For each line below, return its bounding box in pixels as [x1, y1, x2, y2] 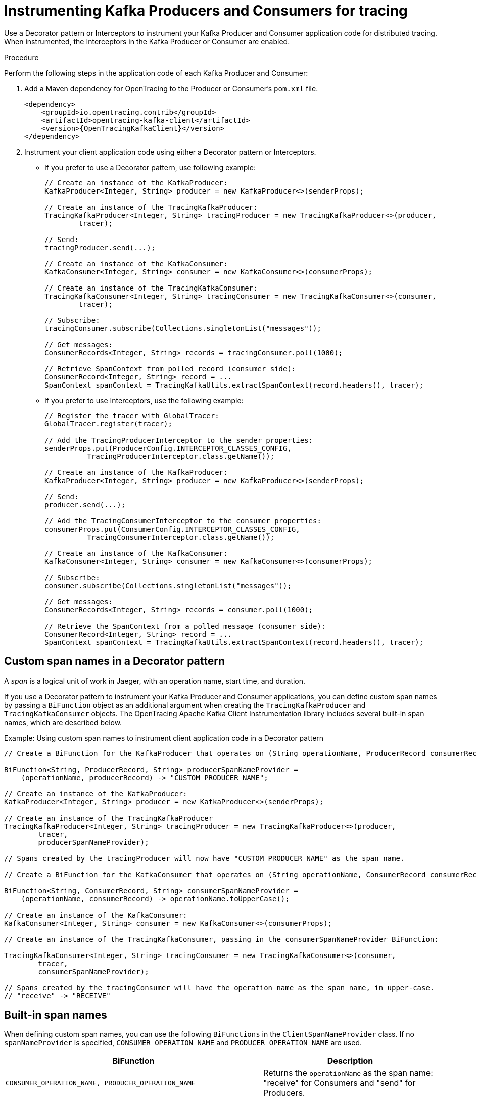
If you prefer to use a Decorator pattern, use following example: [44, 163, 256, 172]
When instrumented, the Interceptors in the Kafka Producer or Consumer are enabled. [4, 37, 290, 46]
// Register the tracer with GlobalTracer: [44, 411, 219, 420]
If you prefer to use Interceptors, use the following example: [44, 396, 244, 405]
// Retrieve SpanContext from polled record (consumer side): [44, 364, 296, 373]
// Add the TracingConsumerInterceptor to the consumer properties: [44, 516, 321, 525]
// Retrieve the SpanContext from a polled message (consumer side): [44, 621, 326, 630]
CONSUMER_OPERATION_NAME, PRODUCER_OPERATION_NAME [6, 1079, 196, 1087]
